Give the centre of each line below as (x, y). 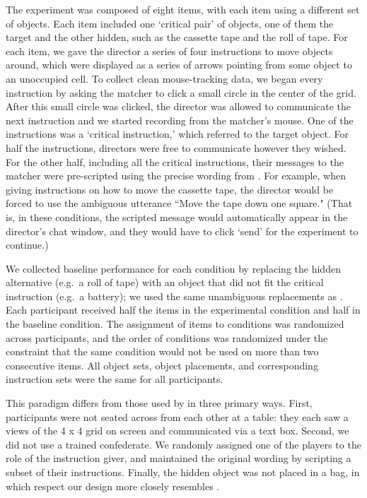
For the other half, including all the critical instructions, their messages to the (175, 161)
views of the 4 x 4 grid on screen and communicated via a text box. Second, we (177, 431)
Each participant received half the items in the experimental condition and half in (183, 310)
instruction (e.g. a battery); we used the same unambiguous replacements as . (174, 296)
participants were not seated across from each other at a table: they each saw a (177, 416)
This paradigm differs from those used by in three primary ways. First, (159, 403)
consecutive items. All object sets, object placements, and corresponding (162, 365)
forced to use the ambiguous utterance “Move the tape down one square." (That (179, 203)
